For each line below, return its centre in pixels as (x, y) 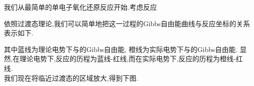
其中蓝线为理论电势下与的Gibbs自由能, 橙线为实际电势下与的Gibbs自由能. (121, 49)
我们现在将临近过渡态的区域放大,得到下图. (71, 77)
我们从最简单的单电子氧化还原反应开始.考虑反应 (80, 7)
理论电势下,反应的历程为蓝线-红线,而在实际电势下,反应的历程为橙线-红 (131, 59)
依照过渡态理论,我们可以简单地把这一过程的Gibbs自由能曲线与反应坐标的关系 (127, 23)
